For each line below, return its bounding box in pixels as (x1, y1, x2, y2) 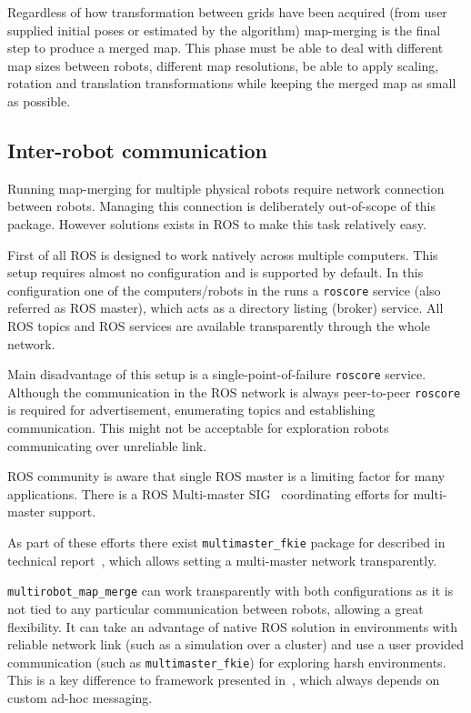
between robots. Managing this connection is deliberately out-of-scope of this (7, 196, 436, 216)
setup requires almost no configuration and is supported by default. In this (7, 263, 424, 282)
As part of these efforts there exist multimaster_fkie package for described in (7, 533, 446, 552)
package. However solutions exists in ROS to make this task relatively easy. (7, 214, 426, 233)
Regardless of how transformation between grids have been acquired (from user (7, 3, 447, 21)
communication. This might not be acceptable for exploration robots (7, 418, 389, 437)
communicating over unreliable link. (7, 436, 207, 455)
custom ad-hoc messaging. (7, 688, 153, 707)
